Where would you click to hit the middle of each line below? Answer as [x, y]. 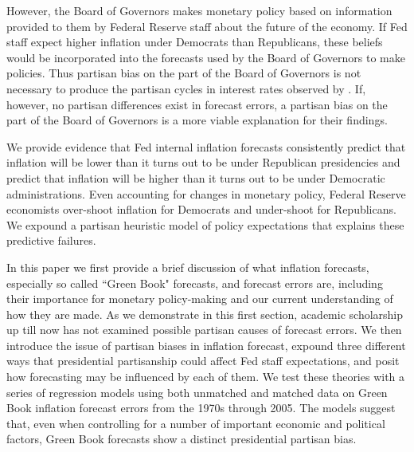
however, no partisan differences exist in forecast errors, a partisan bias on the [197, 104]
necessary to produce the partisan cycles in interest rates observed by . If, [186, 88]
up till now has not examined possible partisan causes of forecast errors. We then [204, 330]
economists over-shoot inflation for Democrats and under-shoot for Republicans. [201, 209]
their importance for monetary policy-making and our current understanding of [200, 299]
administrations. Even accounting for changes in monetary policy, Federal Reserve [206, 193]
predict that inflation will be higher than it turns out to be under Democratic [196, 177]
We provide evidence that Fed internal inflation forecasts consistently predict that [206, 146]
